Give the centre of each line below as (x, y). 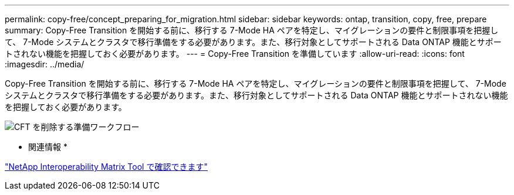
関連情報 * (48, 147)
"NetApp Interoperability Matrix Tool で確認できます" (106, 167)
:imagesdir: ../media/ (45, 64)
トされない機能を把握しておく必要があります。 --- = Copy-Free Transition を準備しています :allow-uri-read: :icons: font (235, 54)
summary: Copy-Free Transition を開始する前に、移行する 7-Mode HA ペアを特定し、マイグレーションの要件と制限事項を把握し (252, 30)
